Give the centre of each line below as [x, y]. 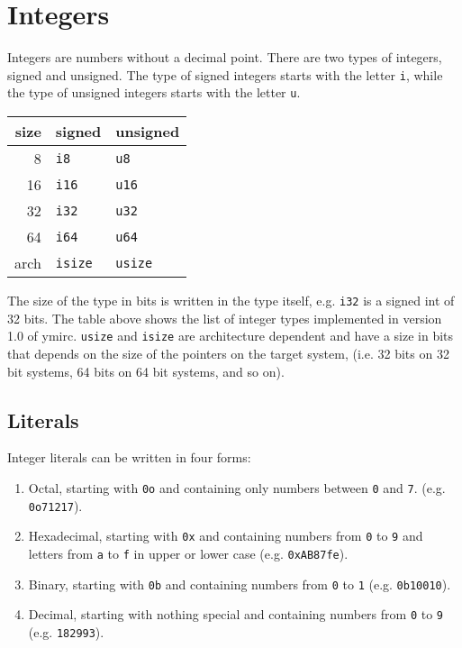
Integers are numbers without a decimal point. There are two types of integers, [225, 57]
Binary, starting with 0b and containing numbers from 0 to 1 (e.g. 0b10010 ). [240, 584]
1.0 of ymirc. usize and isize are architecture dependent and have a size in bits [231, 336]
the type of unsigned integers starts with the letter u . [154, 92]
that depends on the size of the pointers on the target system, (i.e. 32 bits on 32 [228, 353]
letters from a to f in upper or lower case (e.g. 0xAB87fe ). [188, 553]
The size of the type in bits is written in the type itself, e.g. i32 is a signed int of [231, 301]
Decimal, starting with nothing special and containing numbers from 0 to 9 [236, 614]
